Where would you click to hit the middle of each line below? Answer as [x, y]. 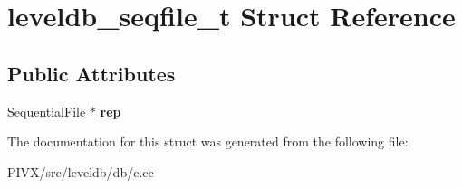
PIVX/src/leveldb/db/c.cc [81, 171]
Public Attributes [91, 73]
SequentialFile [47, 111]
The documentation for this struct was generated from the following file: [208, 141]
